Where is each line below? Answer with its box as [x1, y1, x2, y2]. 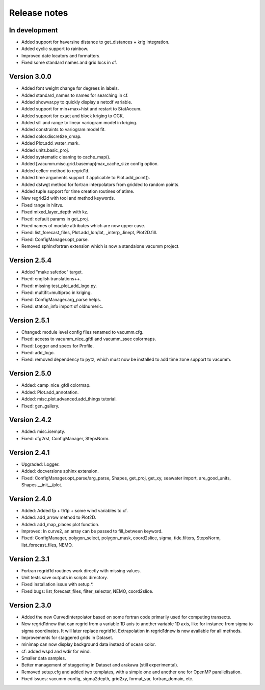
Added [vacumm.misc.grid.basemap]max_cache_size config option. [21, 161, 159, 167]
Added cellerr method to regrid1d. [21, 167, 90, 174]
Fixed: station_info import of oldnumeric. [21, 303, 104, 309]
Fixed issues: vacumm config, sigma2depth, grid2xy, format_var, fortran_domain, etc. [21, 676, 194, 682]
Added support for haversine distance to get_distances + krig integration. [21, 39, 170, 45]
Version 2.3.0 [9, 601, 52, 610]
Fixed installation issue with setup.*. [21, 582, 94, 587]
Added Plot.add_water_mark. [21, 140, 80, 146]
